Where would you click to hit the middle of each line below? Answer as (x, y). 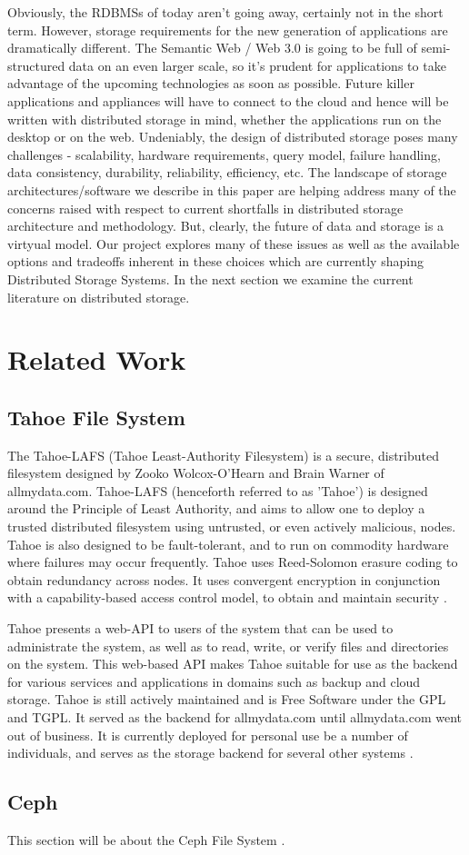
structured (36, 65)
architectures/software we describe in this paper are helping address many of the (232, 189)
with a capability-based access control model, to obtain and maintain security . (227, 597)
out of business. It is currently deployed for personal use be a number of (208, 735)
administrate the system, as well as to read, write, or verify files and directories (228, 646)
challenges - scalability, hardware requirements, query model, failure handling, (224, 154)
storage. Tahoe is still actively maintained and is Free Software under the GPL (227, 699)
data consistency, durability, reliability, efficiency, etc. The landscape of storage (227, 172)
